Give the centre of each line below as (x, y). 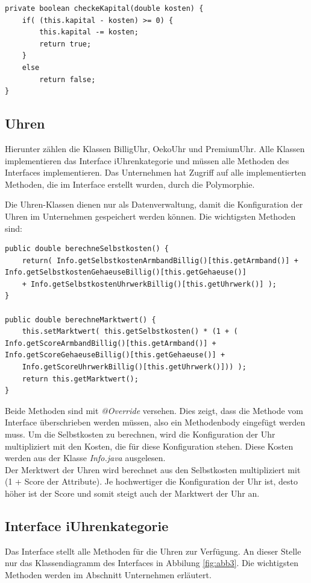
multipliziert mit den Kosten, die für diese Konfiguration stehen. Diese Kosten (149, 446)
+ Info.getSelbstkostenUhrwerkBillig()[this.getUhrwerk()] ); (149, 284)
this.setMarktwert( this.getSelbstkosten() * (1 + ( (130, 332)
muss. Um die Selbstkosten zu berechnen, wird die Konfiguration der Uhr (140, 434)
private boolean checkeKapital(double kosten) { (104, 8)
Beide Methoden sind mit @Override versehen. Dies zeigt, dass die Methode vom (154, 410)
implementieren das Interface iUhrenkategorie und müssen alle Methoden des (147, 160)
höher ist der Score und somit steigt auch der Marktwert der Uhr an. (132, 493)
